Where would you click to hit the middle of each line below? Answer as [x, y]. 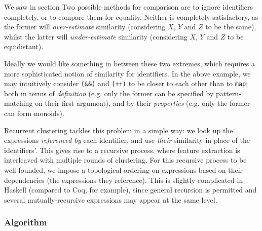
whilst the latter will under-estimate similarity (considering [96, 36]
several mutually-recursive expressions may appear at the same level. [111, 199]
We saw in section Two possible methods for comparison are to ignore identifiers [129, 7]
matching [18, 103]
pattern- [228, 93]
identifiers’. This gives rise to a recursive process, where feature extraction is [122, 150]
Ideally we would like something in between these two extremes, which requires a [130, 63]
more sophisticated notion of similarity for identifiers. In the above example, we [127, 73]
